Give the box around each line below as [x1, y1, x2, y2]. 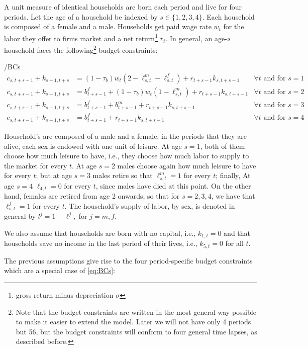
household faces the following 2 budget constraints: [4, 43, 158, 55]
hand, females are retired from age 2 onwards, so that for [4, 191, 180, 201]
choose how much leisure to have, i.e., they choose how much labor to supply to [4, 150, 249, 161]
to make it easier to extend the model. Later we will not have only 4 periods [16, 316, 251, 327]
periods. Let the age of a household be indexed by [4, 11, 158, 22]
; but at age [36, 170, 72, 181]
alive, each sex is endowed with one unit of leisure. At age [4, 140, 182, 151]
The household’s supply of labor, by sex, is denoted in [69, 200, 235, 211]
